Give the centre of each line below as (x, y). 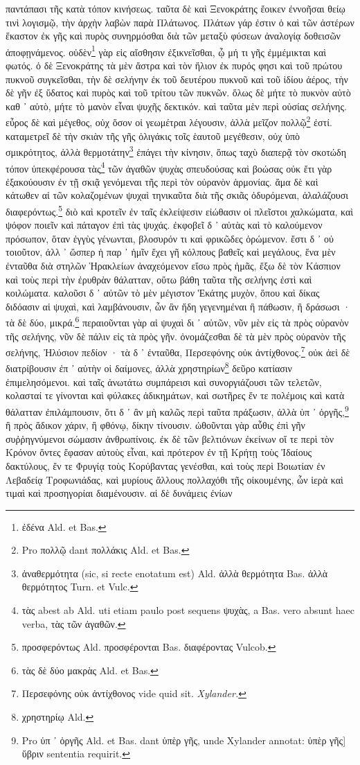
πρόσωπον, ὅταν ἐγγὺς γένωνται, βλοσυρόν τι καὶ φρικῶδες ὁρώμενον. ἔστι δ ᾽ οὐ (170, 238)
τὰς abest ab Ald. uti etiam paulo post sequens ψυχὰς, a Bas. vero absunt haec (188, 610)
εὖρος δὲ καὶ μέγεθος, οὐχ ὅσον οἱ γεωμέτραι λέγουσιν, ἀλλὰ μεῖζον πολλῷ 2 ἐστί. (169, 121)
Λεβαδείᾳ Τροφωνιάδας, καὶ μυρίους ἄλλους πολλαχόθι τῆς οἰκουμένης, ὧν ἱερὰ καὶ (174, 479)
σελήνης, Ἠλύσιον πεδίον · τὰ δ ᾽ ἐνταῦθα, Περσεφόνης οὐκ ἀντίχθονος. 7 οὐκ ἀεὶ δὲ (178, 351)
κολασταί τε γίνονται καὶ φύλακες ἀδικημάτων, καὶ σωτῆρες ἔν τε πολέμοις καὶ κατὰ (175, 395)
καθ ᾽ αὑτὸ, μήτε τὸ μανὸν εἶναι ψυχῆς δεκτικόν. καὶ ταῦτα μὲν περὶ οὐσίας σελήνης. (176, 106)
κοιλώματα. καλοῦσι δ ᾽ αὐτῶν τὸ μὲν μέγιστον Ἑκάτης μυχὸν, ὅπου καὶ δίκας (163, 293)
